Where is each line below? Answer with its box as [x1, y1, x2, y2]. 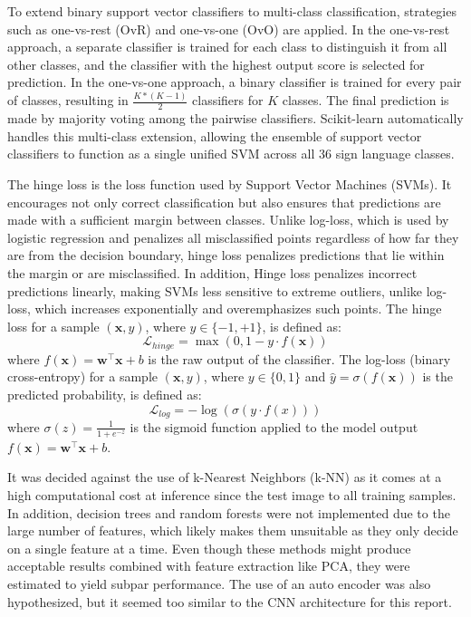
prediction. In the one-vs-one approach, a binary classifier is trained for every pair [7, 72, 462, 92]
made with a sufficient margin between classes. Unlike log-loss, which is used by [7, 210, 449, 229]
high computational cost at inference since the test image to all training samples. [7, 486, 457, 504]
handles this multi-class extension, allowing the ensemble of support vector [7, 126, 422, 145]
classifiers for [192, 91, 264, 110]
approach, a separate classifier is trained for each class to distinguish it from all [7, 37, 447, 56]
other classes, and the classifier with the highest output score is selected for [7, 54, 425, 73]
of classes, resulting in [7, 91, 129, 110]
